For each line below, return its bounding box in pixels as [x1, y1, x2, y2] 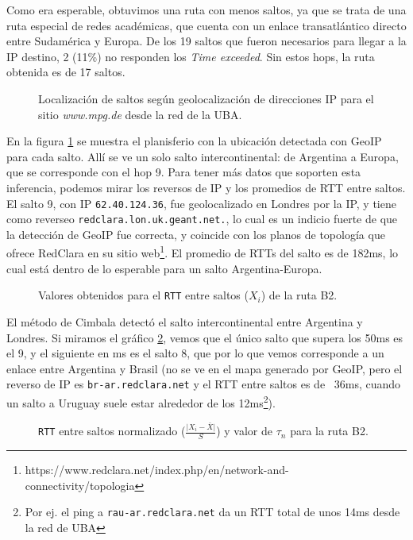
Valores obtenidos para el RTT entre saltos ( [38, 287, 249, 303]
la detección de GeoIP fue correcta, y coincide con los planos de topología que [6, 226, 385, 242]
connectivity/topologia [25, 476, 135, 493]
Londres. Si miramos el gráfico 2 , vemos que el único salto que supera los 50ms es [6, 329, 403, 345]
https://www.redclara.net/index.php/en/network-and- [25, 461, 289, 477]
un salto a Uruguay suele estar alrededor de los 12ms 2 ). [6, 391, 276, 411]
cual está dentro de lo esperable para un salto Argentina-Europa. [6, 260, 322, 276]
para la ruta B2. [290, 422, 369, 439]
